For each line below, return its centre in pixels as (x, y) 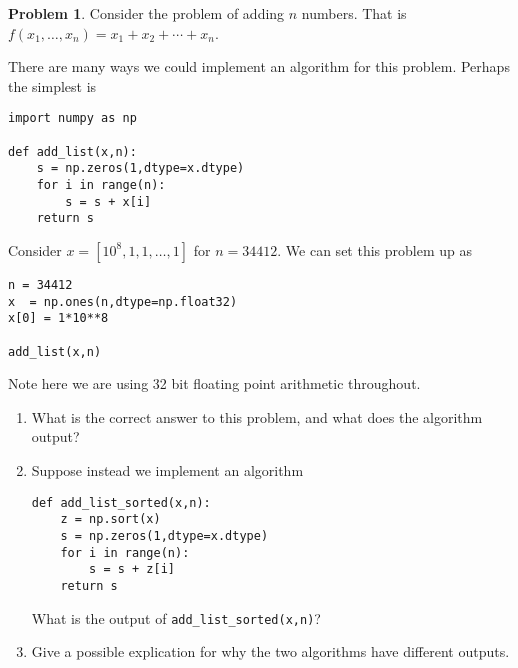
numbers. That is (354, 13)
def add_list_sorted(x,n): (121, 502)
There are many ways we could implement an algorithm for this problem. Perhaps (259, 66)
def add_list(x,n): (72, 151)
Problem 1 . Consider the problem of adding (146, 13)
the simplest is (52, 85)
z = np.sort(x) (110, 519)
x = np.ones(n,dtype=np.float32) (123, 301)
